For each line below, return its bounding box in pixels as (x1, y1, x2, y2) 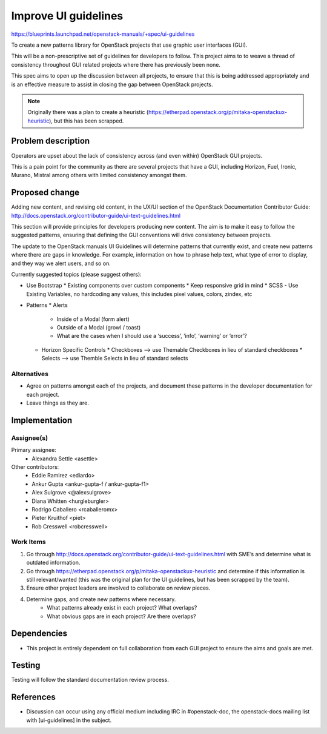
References (11, 692, 56, 702)
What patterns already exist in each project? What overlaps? (47, 604, 197, 611)
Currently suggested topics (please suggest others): (11, 271, 142, 278)
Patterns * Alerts (26, 301, 68, 309)
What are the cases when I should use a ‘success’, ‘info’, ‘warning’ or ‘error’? (56, 332, 248, 340)
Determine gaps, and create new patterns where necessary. (26, 595, 176, 603)
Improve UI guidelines (11, 9, 124, 22)
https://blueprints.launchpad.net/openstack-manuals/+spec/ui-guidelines (11, 30, 195, 38)
